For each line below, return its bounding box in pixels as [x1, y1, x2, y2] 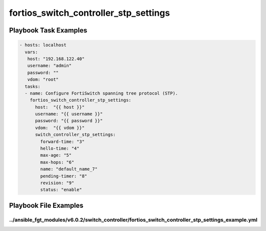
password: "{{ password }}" [35, 118, 103, 124]
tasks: [25, 84, 41, 89]
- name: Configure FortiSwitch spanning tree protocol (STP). [25, 90, 178, 96]
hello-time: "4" [40, 146, 80, 151]
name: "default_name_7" [40, 166, 98, 172]
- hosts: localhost [19, 42, 66, 48]
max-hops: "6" [40, 159, 74, 165]
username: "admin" [27, 63, 72, 68]
